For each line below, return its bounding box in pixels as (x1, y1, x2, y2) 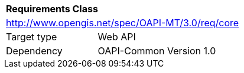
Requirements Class (6, 3, 98, 15)
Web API (97, 31, 136, 43)
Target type (6, 31, 57, 43)
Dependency (6, 45, 63, 57)
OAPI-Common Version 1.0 (97, 45, 216, 57)
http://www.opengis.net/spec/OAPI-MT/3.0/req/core (6, 17, 239, 29)
